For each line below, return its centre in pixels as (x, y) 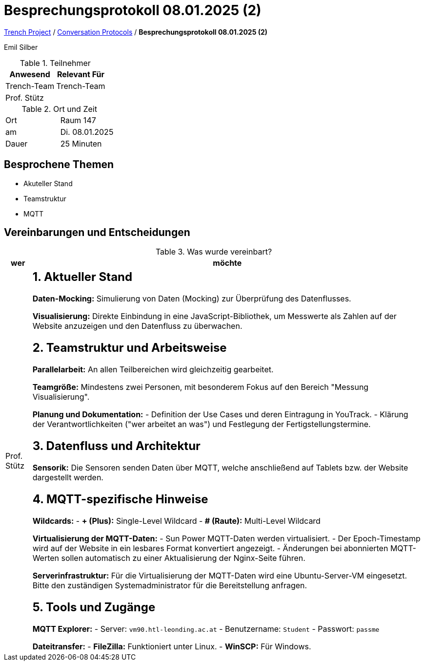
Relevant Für (81, 74)
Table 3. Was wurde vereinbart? (214, 252)
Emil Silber (21, 47)
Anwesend (30, 74)
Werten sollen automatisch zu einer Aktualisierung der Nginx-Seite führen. (169, 558)
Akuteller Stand (48, 183)
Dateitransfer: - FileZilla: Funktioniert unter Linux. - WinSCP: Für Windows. (172, 646)
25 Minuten (81, 143)
